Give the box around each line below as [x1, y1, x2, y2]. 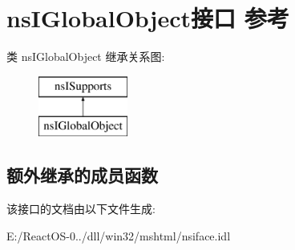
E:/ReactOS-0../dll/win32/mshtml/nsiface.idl [6, 227, 231, 244]
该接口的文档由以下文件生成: [6, 200, 156, 217]
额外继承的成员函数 [6, 163, 158, 187]
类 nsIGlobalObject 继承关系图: [6, 48, 165, 65]
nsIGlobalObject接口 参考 [6, 2, 289, 34]
